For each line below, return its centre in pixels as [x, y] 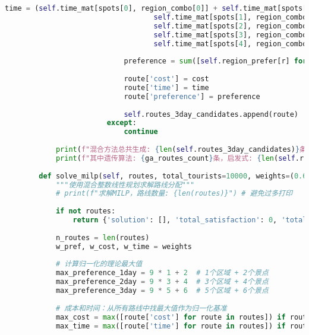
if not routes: [86, 211]
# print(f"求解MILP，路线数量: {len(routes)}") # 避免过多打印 [174, 194]
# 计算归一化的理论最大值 [99, 264]
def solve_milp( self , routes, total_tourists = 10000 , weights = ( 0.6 [173, 176]
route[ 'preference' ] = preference [192, 96]
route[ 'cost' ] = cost [166, 79]
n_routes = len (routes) [103, 237]
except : [122, 123]
